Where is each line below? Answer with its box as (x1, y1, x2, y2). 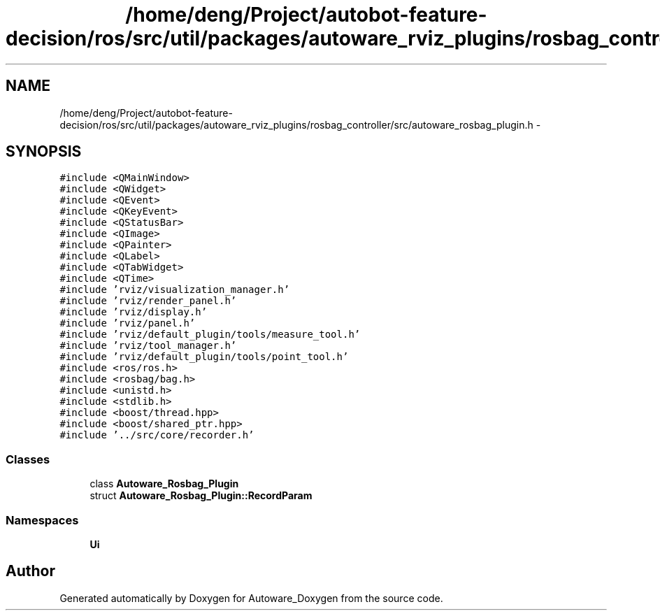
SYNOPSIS (6, 143, 82, 161)
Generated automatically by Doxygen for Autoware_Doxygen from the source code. (59, 592, 443, 604)
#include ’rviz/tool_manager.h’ (59, 340, 237, 352)
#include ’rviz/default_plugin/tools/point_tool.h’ (59, 351, 349, 363)
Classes (6, 452, 50, 466)
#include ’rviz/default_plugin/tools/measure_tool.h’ (59, 329, 361, 341)
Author (6, 562, 55, 580)
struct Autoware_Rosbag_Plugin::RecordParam (89, 489, 313, 502)
